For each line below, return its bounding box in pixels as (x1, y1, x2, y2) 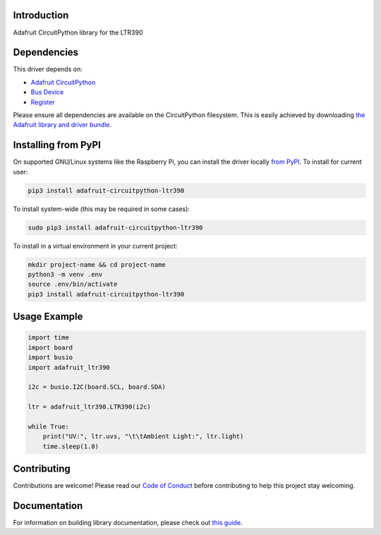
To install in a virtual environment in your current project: (13, 241, 178, 250)
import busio (28, 354, 73, 361)
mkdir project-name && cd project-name (28, 260, 166, 268)
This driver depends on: (13, 65, 83, 73)
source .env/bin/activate (28, 280, 118, 289)
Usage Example (13, 311, 83, 323)
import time (28, 334, 70, 342)
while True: (28, 422, 70, 431)
